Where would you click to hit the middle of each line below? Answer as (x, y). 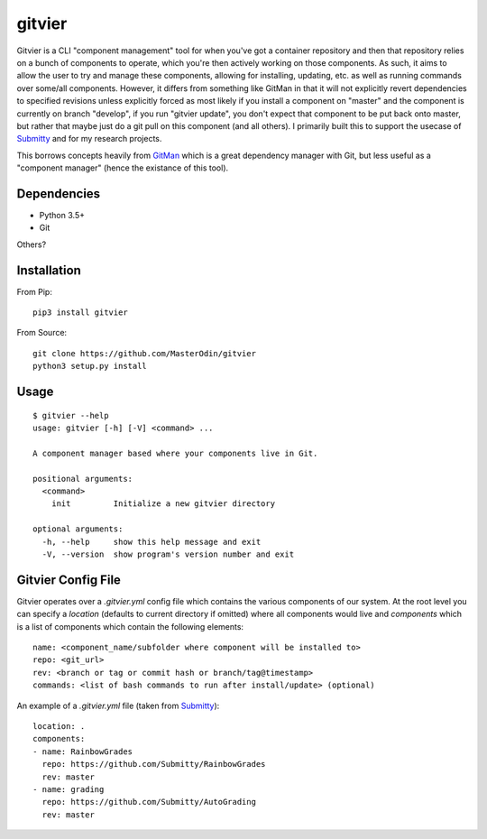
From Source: (42, 333)
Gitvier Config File (69, 580)
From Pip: (35, 291)
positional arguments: (83, 479)
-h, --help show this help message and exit (152, 542)
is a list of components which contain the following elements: (130, 626)
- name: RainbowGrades (83, 751)
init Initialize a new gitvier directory (163, 504)
